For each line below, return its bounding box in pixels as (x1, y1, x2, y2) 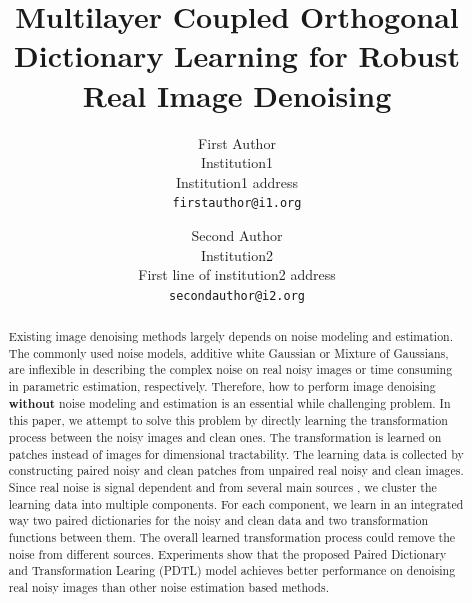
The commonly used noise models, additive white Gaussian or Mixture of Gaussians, (8, 344, 449, 361)
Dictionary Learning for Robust (14, 35, 460, 76)
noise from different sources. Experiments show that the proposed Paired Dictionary (8, 545, 447, 562)
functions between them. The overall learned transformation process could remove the (8, 529, 456, 546)
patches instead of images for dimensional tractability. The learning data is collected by (8, 445, 464, 462)
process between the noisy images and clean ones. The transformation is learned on (8, 429, 442, 446)
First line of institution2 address (138, 264, 336, 285)
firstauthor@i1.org (172, 196, 302, 211)
